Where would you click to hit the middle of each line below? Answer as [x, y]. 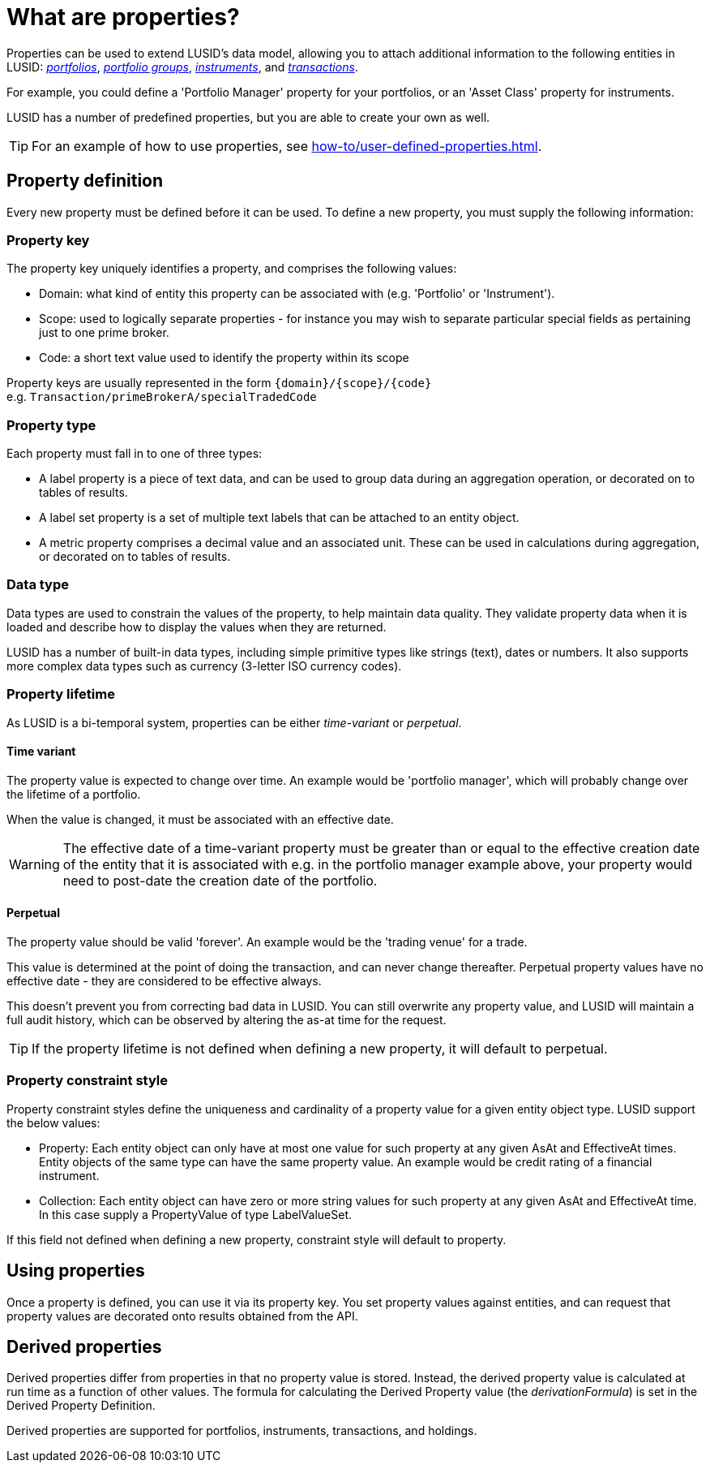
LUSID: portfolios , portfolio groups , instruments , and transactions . [182, 67]
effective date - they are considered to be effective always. [164, 981]
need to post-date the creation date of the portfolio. [220, 880]
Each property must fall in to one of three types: [135, 454]
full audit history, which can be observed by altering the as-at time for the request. [227, 1020]
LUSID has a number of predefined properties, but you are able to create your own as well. [248, 117]
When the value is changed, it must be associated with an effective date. [200, 819]
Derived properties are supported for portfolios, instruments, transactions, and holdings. [242, 1431]
